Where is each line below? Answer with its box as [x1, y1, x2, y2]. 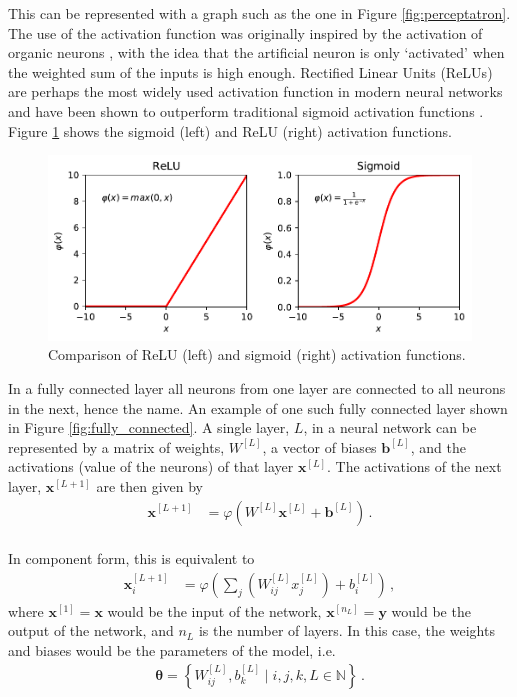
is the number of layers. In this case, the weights [198, 620, 495, 641]
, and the [410, 436, 466, 457]
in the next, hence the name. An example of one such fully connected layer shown [8, 397, 508, 418]
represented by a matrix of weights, [8, 436, 225, 457]
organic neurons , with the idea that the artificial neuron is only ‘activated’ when [8, 42, 505, 63]
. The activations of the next [326, 456, 502, 477]
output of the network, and [8, 620, 174, 641]
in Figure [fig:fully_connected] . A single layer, [8, 417, 290, 438]
